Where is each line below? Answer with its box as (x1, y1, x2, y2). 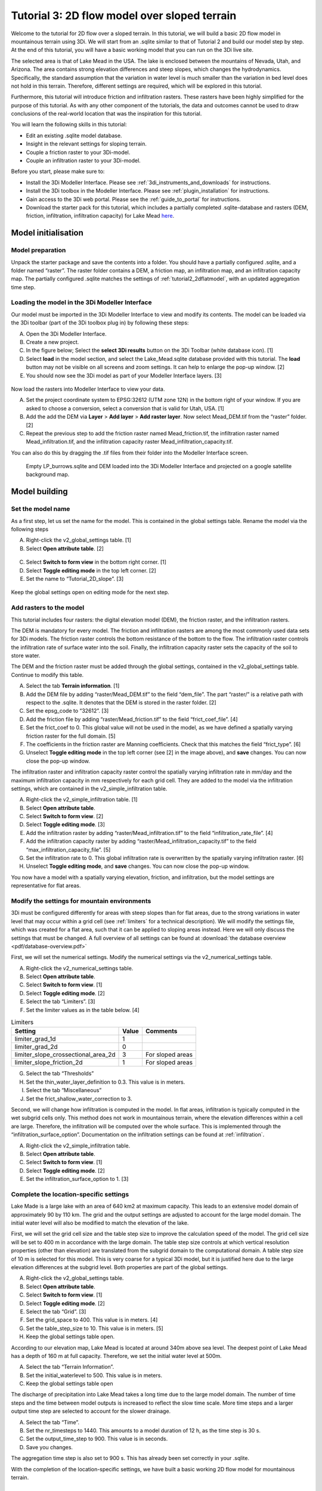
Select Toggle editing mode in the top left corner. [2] (26, 567, 156, 574)
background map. (26, 471, 70, 478)
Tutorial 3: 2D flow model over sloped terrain (11, 9, 237, 22)
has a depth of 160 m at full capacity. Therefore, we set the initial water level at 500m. (11, 1352, 222, 1359)
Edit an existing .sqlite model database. (26, 132, 122, 139)
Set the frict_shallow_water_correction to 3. (26, 1095, 132, 1102)
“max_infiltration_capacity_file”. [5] (26, 846, 111, 853)
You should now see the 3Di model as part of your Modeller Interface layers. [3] (26, 372, 222, 379)
